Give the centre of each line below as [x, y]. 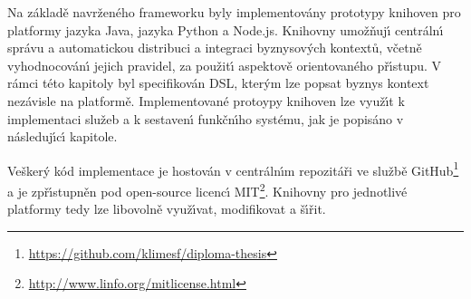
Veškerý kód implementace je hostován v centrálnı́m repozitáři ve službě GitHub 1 [233, 169]
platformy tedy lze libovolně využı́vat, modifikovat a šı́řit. [167, 209]
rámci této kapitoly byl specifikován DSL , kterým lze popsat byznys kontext [218, 83]
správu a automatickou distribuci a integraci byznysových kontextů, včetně [215, 48]
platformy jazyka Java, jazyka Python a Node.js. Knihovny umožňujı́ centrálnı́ [226, 29]
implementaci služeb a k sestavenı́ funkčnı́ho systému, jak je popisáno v [206, 118]
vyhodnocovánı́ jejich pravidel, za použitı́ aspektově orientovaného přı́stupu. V [225, 65]
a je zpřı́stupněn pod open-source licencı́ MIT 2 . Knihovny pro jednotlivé [207, 190]
